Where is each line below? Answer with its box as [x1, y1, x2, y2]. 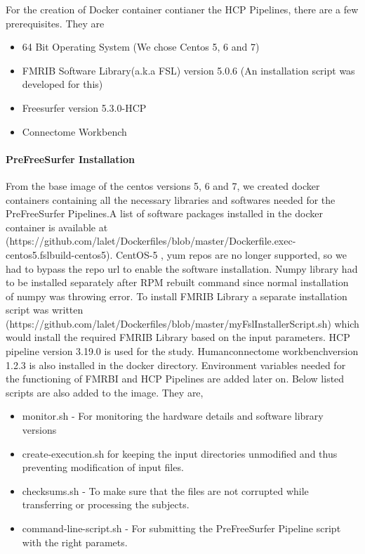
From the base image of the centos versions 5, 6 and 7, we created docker [6, 178, 320, 193]
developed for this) [22, 77, 103, 91]
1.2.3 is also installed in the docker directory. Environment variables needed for [6, 357, 346, 372]
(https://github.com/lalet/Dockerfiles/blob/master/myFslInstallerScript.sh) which [6, 316, 359, 330]
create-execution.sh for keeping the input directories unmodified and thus [22, 446, 338, 460]
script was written [6, 302, 84, 317]
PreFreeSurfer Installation [6, 151, 135, 166]
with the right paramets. [22, 534, 128, 549]
